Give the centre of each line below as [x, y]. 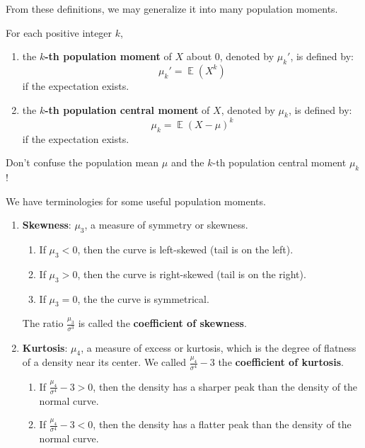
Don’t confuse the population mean [82, 162]
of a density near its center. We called [104, 362]
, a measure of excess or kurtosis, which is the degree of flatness [219, 347]
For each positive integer [59, 32]
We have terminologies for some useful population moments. [136, 201]
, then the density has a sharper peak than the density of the [225, 386]
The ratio [43, 323]
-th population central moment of [127, 109]
